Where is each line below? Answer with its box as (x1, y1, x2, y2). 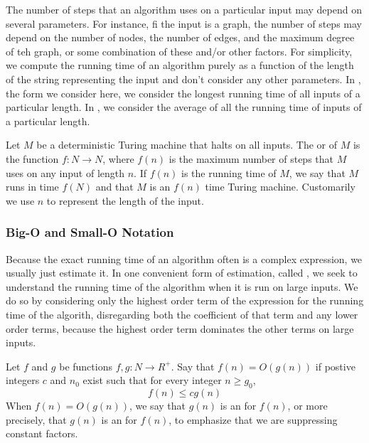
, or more (287, 398, 328, 413)
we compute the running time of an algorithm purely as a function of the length (6, 58, 354, 73)
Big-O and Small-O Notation (6, 223, 174, 241)
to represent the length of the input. (46, 193, 204, 208)
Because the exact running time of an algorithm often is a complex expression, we (6, 251, 363, 266)
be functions (59, 358, 112, 373)
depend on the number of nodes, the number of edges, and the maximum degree (6, 30, 355, 45)
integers (6, 373, 40, 388)
